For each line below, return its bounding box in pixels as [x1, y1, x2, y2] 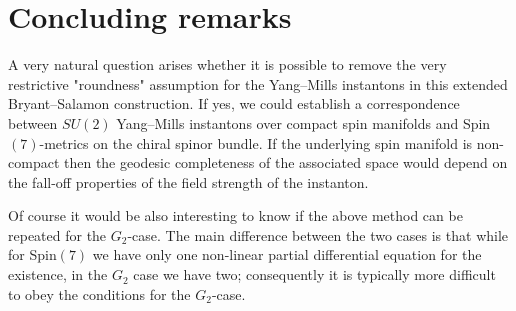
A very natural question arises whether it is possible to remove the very [8, 54, 447, 75]
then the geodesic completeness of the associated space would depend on [63, 152, 508, 173]
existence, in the [8, 264, 108, 285]
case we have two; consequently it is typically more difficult [133, 264, 496, 285]
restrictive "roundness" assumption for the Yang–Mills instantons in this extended [8, 73, 508, 94]
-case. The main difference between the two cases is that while [127, 224, 509, 245]
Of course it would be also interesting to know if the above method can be [8, 205, 463, 226]
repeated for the [8, 224, 107, 245]
